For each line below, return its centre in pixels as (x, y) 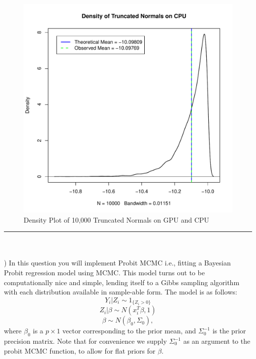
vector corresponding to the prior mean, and (129, 331)
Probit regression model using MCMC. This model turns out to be (104, 272)
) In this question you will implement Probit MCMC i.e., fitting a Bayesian (117, 263)
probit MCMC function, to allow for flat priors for (80, 350)
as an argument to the (217, 341)
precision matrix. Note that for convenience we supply (85, 341)
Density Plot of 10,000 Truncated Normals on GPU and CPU (116, 219)
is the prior (229, 331)
